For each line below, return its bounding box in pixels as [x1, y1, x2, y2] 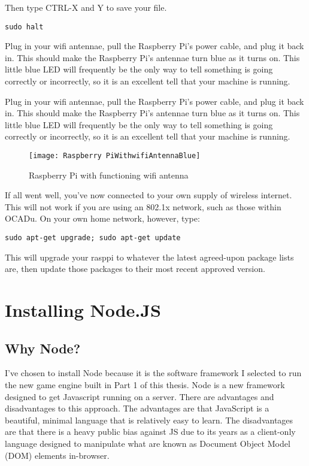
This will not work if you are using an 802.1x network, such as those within [5, 200, 281, 213]
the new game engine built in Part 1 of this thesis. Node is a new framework [5, 379, 285, 391]
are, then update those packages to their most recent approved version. [5, 262, 265, 275]
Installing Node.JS [5, 298, 161, 322]
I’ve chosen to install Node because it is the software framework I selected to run [5, 367, 302, 379]
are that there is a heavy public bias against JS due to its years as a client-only [5, 425, 296, 438]
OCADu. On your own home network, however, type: [5, 212, 200, 225]
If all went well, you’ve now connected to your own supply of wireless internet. [5, 189, 292, 201]
